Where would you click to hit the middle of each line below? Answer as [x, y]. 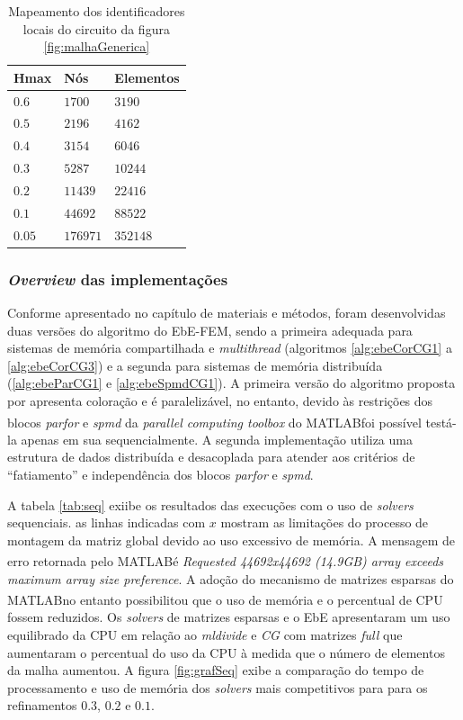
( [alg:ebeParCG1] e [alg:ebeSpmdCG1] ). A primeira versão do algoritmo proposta [231, 383]
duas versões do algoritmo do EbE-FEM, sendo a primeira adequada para [210, 330]
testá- [441, 422]
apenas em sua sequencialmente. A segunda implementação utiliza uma [217, 439]
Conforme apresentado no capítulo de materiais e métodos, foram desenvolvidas [227, 312]
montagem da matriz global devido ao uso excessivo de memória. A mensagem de [231, 540]
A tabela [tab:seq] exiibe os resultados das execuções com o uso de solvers [210, 504]
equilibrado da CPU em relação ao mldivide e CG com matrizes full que [205, 635]
